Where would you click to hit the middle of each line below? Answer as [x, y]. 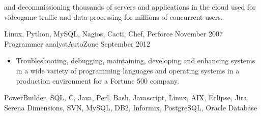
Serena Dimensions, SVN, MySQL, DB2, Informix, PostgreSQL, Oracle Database [131, 107]
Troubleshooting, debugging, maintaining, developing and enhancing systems [136, 61]
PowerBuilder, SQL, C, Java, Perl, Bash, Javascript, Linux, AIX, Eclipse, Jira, [127, 98]
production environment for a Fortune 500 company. [97, 80]
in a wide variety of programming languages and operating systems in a [128, 70]
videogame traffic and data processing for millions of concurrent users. [113, 16]
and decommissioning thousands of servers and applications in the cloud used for [130, 7]
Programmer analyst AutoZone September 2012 [77, 43]
